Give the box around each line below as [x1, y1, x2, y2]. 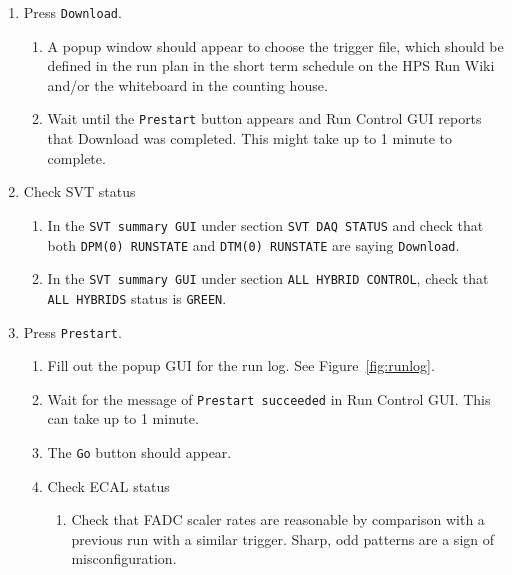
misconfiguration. [71, 548, 177, 569]
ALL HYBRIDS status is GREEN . [47, 287, 227, 308]
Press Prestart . [23, 321, 122, 342]
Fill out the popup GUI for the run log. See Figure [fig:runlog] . [47, 355, 435, 376]
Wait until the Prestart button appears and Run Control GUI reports [47, 108, 482, 129]
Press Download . [23, 2, 122, 22]
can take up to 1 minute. [47, 408, 199, 429]
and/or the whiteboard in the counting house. [47, 74, 328, 95]
